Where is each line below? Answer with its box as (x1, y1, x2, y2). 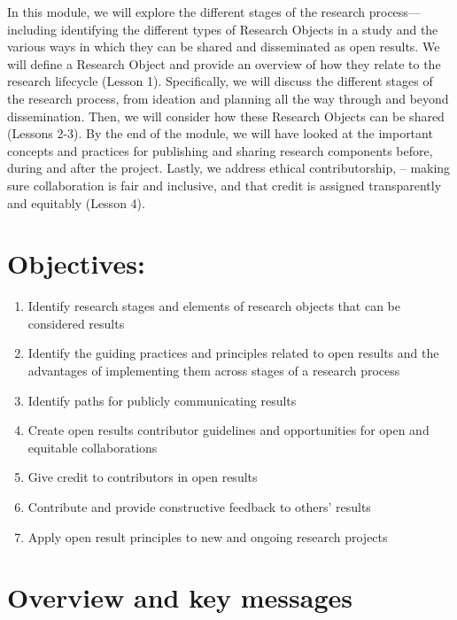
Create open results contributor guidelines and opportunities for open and (27, 421, 430, 439)
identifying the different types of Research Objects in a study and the (60, 19, 438, 38)
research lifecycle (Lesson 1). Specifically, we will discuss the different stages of (7, 72, 433, 90)
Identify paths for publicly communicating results (27, 391, 297, 409)
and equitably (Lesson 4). (7, 193, 145, 212)
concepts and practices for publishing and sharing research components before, (7, 141, 433, 159)
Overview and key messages (7, 579, 352, 616)
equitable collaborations (27, 438, 158, 456)
